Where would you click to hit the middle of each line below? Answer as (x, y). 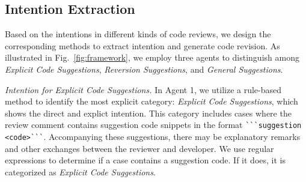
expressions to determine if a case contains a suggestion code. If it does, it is (145, 160)
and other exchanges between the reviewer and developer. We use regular (139, 148)
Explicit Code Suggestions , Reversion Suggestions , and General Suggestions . (144, 69)
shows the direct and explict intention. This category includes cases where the (148, 113)
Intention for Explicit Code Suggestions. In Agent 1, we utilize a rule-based (143, 89)
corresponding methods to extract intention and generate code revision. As (142, 45)
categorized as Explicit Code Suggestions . (80, 171)
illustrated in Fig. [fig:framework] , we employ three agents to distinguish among (152, 57)
